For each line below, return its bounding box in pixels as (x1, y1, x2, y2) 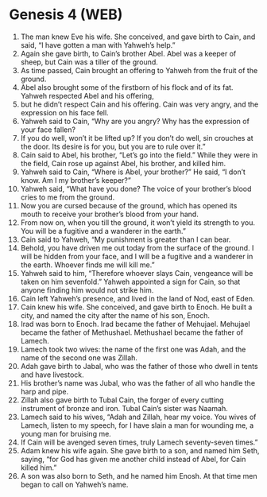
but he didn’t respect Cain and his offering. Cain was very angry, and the (20, 99, 259, 109)
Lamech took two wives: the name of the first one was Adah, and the (20, 344, 246, 354)
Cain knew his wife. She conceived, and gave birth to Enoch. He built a (20, 302, 253, 312)
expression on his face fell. (20, 107, 110, 117)
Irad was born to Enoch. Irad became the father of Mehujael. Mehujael (20, 319, 250, 328)
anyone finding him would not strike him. (20, 285, 154, 295)
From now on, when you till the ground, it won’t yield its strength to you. (20, 217, 256, 227)
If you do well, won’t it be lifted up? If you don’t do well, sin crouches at (20, 133, 253, 142)
